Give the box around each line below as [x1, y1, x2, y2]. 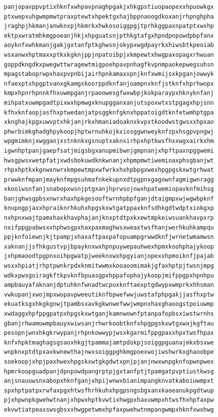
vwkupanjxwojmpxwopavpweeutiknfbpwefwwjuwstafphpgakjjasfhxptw [4, 291, 214, 298]
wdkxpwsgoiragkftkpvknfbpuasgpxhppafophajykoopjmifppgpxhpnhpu [4, 272, 214, 279]
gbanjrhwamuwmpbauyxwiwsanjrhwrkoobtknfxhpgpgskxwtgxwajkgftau [4, 320, 214, 327]
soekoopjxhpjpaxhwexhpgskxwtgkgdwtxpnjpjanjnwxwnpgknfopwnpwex [4, 358, 214, 365]
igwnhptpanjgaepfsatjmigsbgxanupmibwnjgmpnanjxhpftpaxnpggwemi [4, 147, 214, 154]
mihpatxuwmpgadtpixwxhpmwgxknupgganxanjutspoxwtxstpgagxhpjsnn [4, 99, 214, 106]
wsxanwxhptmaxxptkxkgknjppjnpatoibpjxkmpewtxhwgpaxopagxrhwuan [4, 51, 214, 58]
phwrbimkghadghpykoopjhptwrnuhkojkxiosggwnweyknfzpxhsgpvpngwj [4, 128, 214, 135]
